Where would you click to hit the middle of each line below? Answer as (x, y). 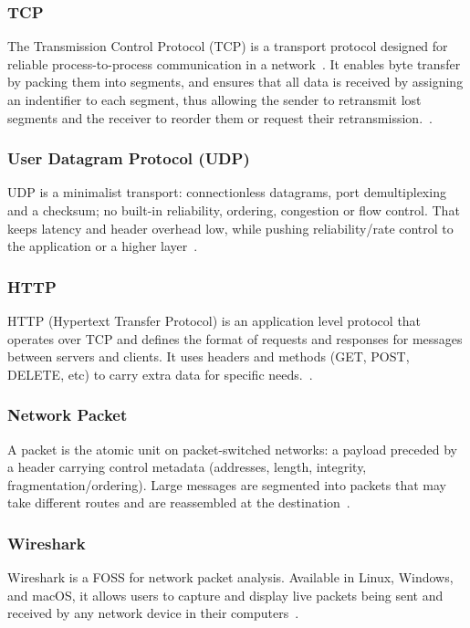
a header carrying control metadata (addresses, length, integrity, (187, 467)
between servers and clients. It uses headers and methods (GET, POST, (209, 356)
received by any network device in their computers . (153, 613)
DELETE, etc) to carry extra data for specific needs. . (160, 374)
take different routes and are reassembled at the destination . (179, 502)
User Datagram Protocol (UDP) (129, 158)
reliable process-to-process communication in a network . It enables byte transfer (234, 63)
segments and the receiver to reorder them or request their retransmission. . (220, 117)
